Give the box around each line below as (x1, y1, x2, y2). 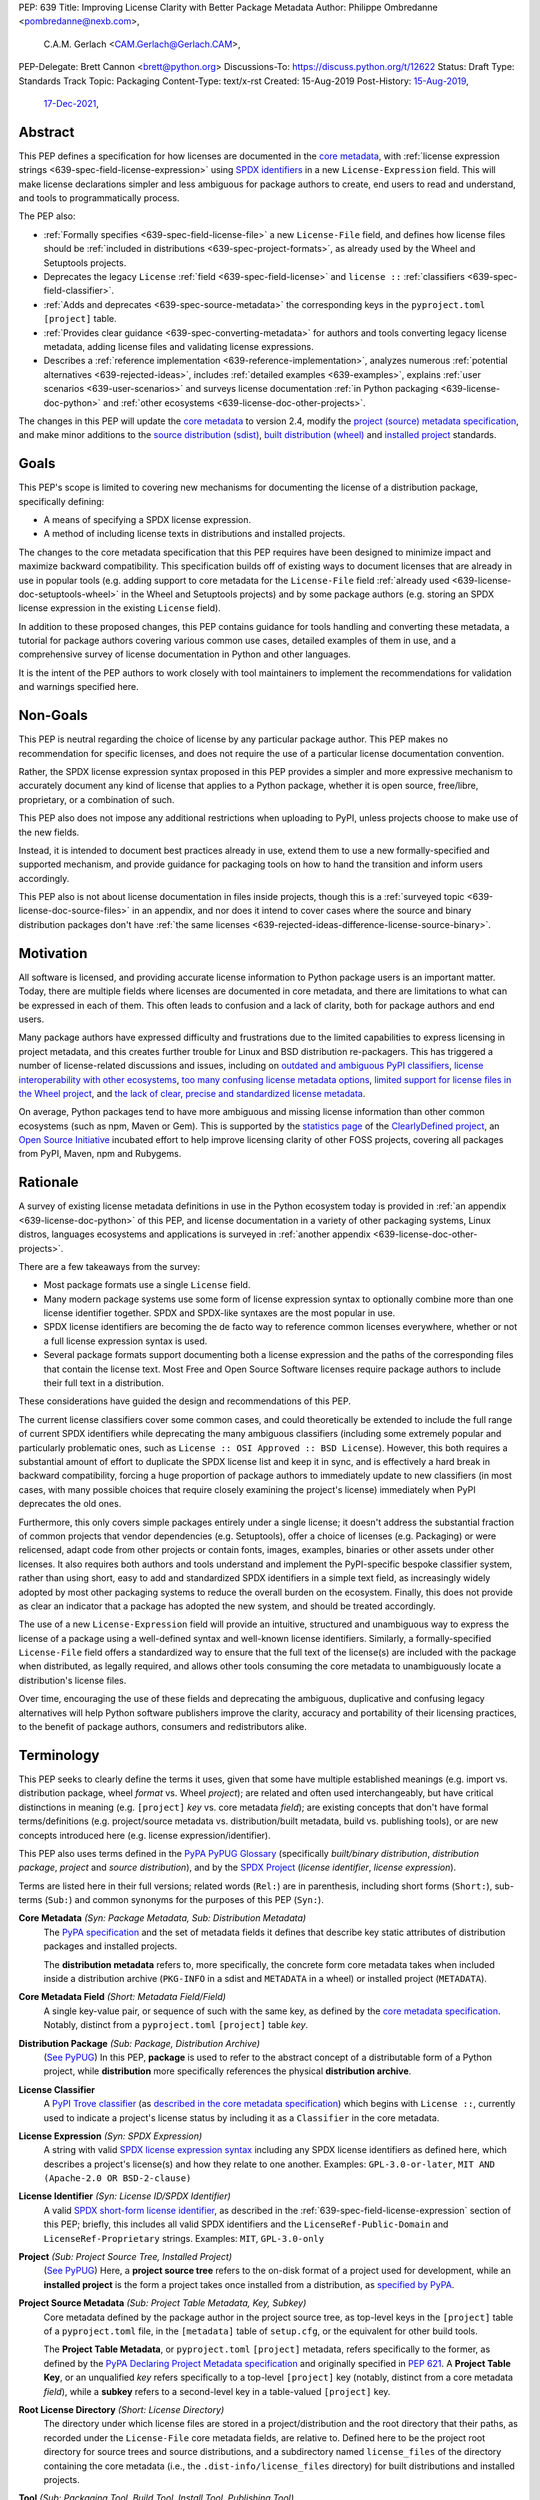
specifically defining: (18, 495, 105, 507)
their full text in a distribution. (43, 1377, 165, 1389)
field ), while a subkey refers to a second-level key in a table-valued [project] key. (43, 2385, 391, 2397)
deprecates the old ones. (18, 1498, 122, 1510)
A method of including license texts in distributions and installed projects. (43, 528, 346, 540)
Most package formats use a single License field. (43, 1279, 251, 1291)
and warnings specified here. (18, 681, 139, 693)
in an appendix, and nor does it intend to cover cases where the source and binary (131, 905, 472, 917)
